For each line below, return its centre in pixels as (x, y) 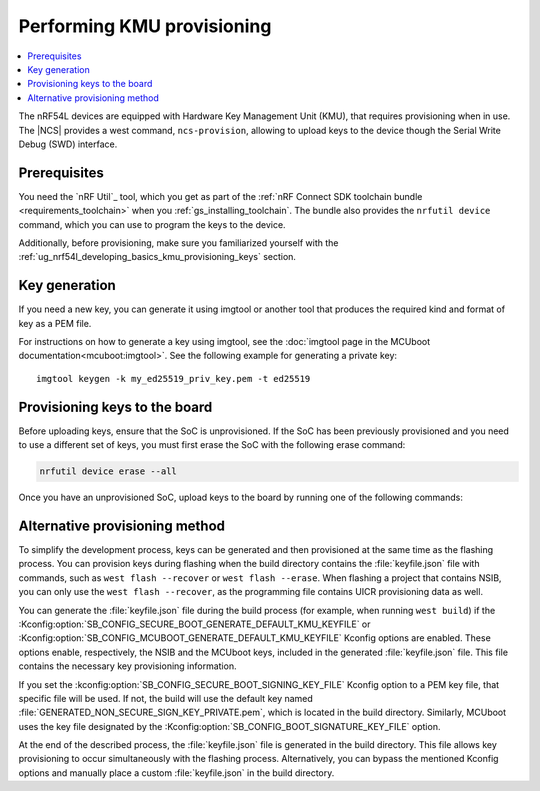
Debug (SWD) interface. (68, 144)
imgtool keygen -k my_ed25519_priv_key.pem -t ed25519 (173, 378)
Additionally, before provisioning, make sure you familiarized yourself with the (178, 242)
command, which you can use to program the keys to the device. (152, 224)
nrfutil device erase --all (108, 471)
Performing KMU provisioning (145, 26)
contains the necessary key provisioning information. (127, 666)
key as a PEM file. (55, 323)
